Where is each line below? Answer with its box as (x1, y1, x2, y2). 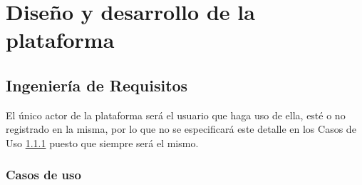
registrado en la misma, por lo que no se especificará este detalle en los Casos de (6, 121, 356, 136)
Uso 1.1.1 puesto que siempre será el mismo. (6, 135, 199, 150)
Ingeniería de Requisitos (6, 74, 188, 96)
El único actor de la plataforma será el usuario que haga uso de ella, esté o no (6, 107, 346, 122)
